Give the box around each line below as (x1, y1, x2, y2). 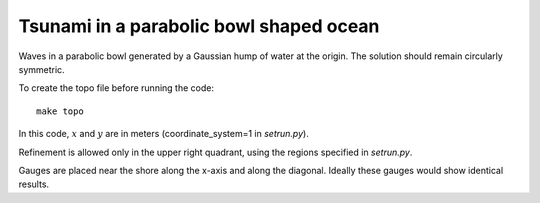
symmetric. (18, 63, 65, 75)
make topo (36, 105, 84, 117)
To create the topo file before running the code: (18, 82, 215, 94)
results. (18, 178, 50, 190)
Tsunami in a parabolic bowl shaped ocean (18, 15, 380, 37)
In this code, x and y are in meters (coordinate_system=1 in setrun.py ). (18, 128, 309, 140)
